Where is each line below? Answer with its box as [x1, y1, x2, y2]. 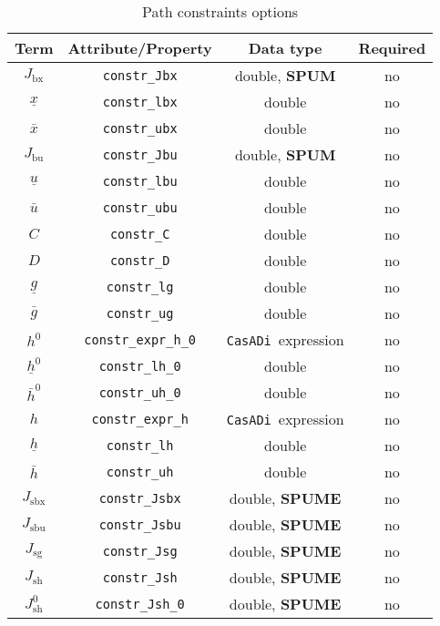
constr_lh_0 [98, 358, 181, 374]
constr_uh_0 [98, 385, 181, 400]
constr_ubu [102, 200, 178, 215]
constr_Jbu [102, 147, 178, 162]
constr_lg [106, 279, 174, 294]
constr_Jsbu [98, 517, 181, 532]
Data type [248, 37, 322, 58]
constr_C [109, 226, 170, 241]
